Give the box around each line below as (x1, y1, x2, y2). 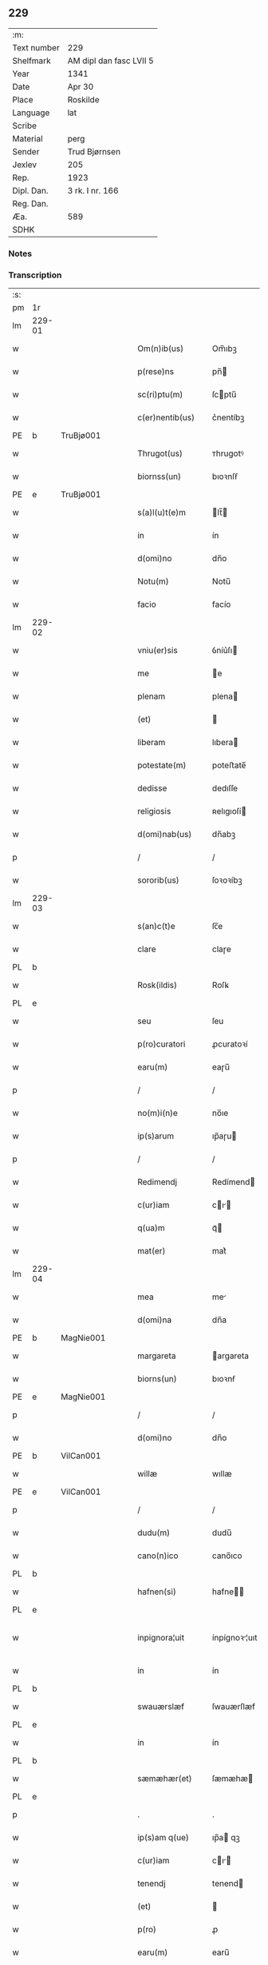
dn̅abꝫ (211, 829, 236, 840)
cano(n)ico (136, 1550, 179, 1561)
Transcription (8, 269, 62, 281)
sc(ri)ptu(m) (136, 389, 183, 401)
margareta (136, 1350, 176, 1361)
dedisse (136, 783, 167, 794)
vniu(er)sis (136, 645, 178, 656)
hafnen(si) (136, 1586, 177, 1597)
